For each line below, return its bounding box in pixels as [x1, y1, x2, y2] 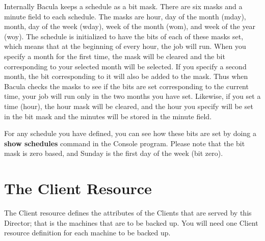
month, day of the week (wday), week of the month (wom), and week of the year [4, 21, 256, 32]
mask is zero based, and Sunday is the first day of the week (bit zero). [4, 148, 223, 158]
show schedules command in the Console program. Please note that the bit [4, 138, 245, 148]
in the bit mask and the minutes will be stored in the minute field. [4, 111, 212, 121]
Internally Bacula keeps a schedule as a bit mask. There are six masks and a [4, 1, 243, 11]
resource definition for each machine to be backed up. [4, 227, 171, 238]
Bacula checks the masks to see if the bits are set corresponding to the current [4, 81, 249, 91]
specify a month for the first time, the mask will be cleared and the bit [4, 50, 225, 61]
